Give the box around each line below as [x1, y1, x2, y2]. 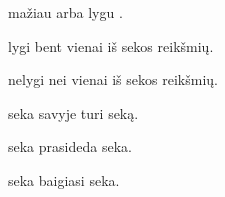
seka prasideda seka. [8, 136, 132, 157]
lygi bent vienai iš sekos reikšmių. [8, 35, 214, 56]
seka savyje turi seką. [8, 102, 139, 123]
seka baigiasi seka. [8, 169, 120, 190]
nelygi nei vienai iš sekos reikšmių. [8, 69, 218, 90]
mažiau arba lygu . [8, 2, 123, 22]
